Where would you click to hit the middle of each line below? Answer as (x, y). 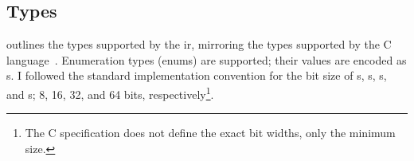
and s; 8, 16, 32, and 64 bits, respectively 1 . (110, 92)
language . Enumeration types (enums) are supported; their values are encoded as (207, 59)
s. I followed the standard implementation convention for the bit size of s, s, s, (197, 75)
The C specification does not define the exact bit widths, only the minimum (210, 133)
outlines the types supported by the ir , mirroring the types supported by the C (199, 44)
